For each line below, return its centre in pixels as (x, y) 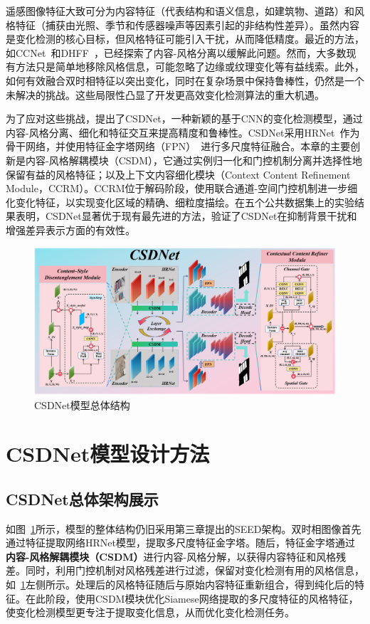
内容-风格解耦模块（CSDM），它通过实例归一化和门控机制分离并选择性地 (194, 160)
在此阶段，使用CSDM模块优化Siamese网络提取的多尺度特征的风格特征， (192, 598)
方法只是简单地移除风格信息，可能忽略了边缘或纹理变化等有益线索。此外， (190, 67)
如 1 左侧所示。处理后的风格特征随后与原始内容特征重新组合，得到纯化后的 (180, 585)
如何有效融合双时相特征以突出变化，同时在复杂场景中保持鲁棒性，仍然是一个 (185, 80)
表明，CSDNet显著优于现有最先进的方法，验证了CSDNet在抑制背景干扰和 (186, 216)
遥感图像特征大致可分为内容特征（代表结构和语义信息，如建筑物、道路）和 (180, 11)
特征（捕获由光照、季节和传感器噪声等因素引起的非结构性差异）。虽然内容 (187, 25)
